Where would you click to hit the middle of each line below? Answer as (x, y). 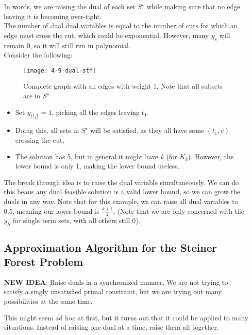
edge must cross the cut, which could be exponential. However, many (107, 35)
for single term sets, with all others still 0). (76, 220)
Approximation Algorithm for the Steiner (110, 247)
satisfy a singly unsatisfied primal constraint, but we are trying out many (113, 291)
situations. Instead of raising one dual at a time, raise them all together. (111, 327)
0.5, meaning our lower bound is (52, 211)
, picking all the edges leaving (96, 112)
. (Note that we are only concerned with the (179, 211)
